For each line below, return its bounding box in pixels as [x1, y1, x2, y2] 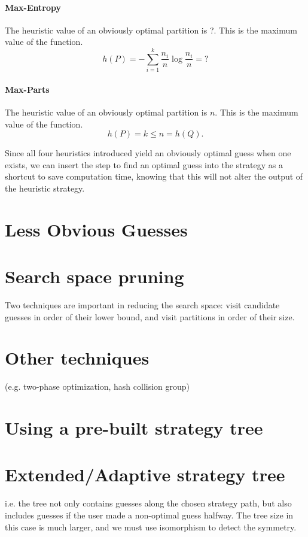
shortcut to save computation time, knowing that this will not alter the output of [5, 170, 303, 183]
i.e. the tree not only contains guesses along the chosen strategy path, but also [5, 497, 292, 509]
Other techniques [5, 345, 150, 370]
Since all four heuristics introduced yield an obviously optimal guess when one [5, 147, 291, 159]
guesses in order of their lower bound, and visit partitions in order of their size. [5, 310, 295, 323]
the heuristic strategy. [5, 181, 85, 194]
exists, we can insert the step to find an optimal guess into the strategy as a [5, 158, 283, 171]
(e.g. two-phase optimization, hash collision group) [5, 380, 190, 393]
